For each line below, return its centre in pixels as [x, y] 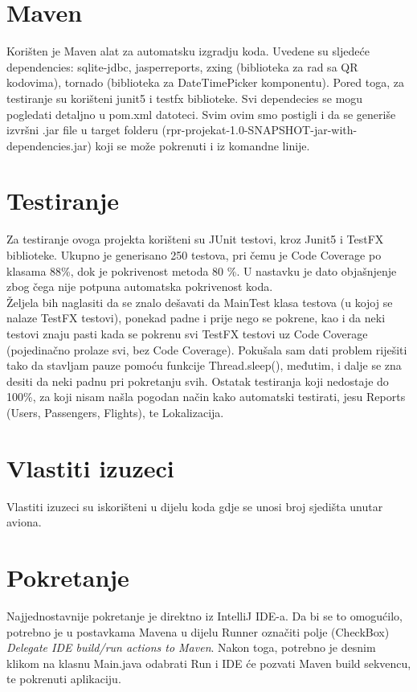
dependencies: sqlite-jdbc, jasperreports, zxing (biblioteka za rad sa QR [182, 66]
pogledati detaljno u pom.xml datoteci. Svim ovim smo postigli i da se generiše [201, 114]
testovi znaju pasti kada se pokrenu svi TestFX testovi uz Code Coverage [187, 333]
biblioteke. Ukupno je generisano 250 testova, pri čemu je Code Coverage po [194, 255]
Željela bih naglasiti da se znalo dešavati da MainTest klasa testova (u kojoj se [200, 302]
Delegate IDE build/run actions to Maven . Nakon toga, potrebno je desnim [191, 647]
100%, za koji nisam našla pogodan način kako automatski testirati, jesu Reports [206, 397]
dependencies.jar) [49, 145]
